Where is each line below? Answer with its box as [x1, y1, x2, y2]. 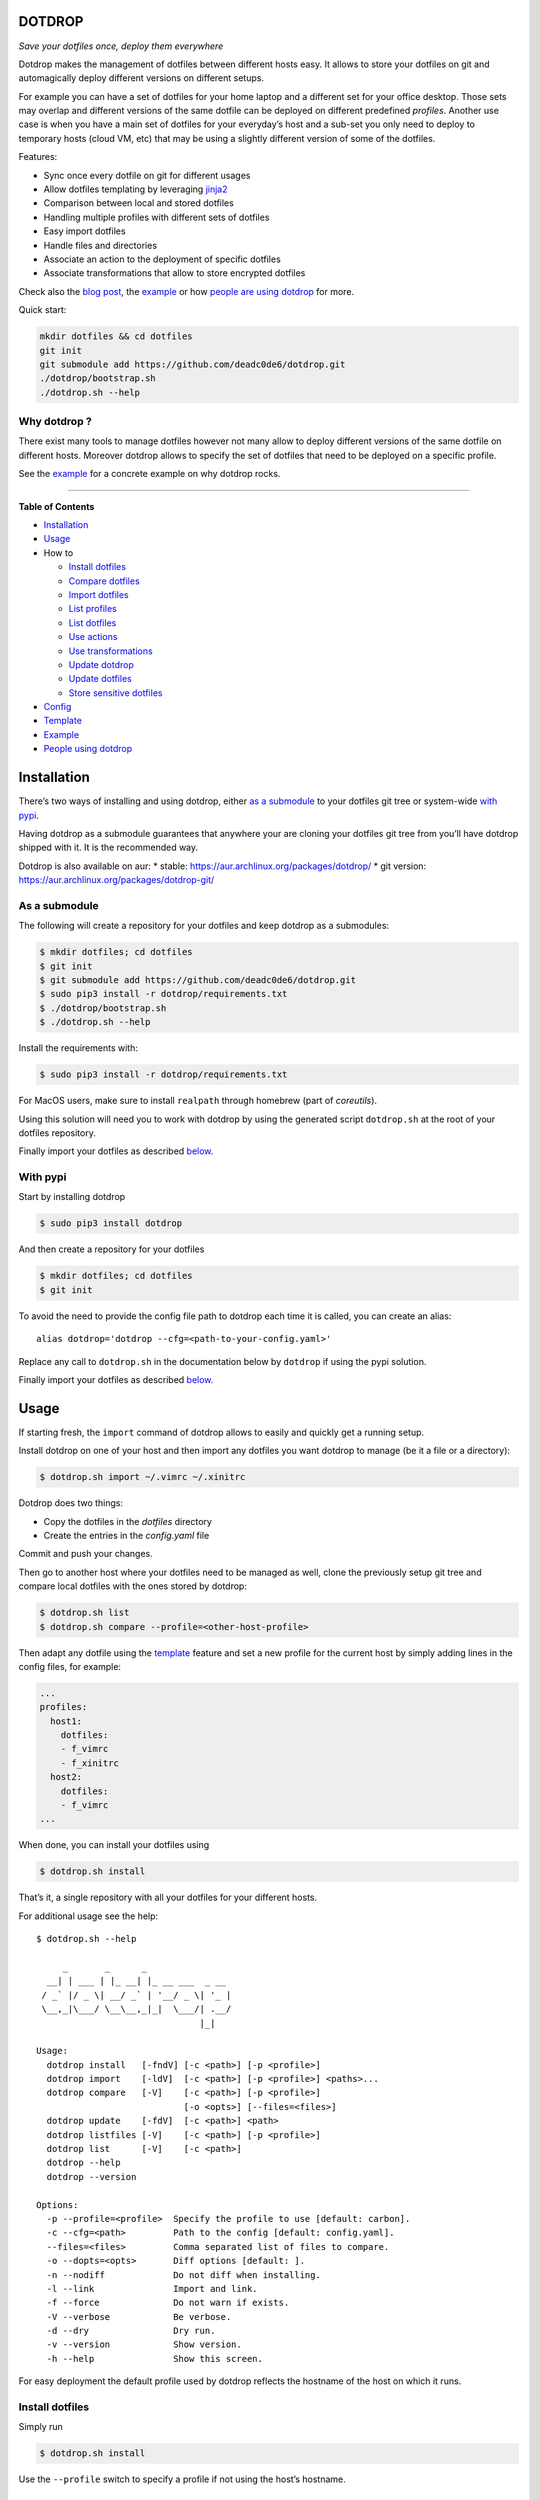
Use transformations [68, 645, 154, 657]
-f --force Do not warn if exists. [46, 2297, 290, 2309]
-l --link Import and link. [46, 2283, 259, 2294]
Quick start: [18, 304, 67, 316]
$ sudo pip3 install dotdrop [39, 1218, 183, 1229]
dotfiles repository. [18, 1126, 97, 1139]
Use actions [68, 631, 118, 643]
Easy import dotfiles [43, 225, 126, 237]
